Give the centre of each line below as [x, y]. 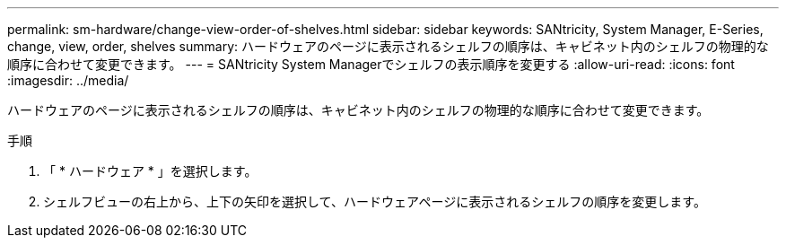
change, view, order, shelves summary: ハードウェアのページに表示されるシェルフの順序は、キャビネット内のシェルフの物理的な [388, 46]
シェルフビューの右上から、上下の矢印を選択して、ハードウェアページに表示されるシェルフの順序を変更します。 [375, 201]
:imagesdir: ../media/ [68, 80]
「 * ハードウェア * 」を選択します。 [150, 171]
